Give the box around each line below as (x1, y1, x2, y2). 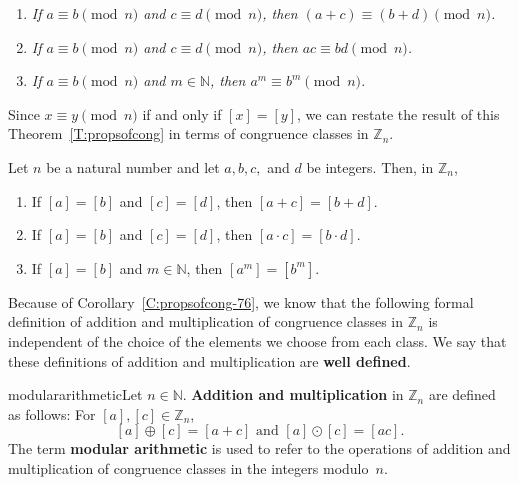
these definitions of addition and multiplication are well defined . (8, 350, 411, 371)
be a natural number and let (46, 156, 220, 177)
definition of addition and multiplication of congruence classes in (8, 311, 404, 332)
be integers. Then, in (306, 156, 434, 177)
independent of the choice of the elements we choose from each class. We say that (8, 330, 507, 351)
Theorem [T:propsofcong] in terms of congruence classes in (8, 123, 369, 144)
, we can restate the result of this (296, 103, 500, 124)
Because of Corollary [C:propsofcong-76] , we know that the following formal (8, 291, 474, 312)
